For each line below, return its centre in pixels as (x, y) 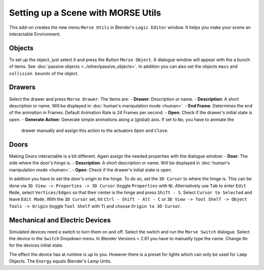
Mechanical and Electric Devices (60, 220)
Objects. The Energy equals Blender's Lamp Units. (60, 261)
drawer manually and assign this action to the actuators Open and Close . (95, 131)
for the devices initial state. (36, 245)
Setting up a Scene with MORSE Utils (85, 13)
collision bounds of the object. (44, 73)
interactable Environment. (35, 34)
